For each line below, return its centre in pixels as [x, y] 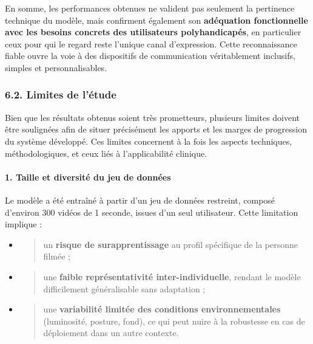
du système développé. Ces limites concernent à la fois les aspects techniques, [149, 141]
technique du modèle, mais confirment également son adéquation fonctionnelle [156, 20]
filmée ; [57, 256]
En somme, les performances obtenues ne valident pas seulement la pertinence [150, 8]
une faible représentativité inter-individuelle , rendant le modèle [172, 276]
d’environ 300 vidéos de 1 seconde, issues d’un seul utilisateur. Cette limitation [152, 212]
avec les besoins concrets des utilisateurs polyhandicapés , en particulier [153, 32]
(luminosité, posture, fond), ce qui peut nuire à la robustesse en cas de [174, 321]
